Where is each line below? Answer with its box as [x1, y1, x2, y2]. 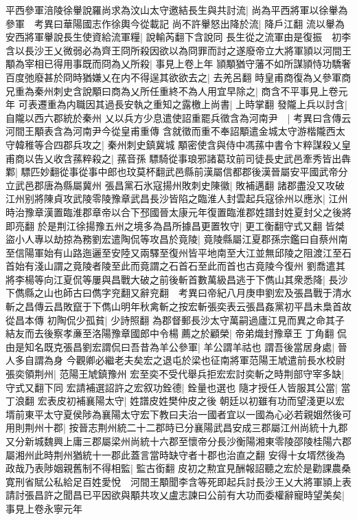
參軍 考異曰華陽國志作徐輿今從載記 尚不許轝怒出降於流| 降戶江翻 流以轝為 [5, 16, 345, 30]
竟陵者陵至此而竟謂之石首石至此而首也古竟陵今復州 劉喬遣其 [72, 259, 345, 273]
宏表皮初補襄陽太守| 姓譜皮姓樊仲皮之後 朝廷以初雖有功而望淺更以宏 [37, 393, 345, 408]
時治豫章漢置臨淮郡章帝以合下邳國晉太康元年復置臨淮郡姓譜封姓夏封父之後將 [5, 204, 352, 219]
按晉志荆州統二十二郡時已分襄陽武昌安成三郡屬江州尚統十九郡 [69, 420, 348, 435]
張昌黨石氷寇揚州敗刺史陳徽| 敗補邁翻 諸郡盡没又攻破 [104, 177, 345, 192]
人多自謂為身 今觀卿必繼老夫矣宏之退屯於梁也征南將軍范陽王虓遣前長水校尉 [5, 353, 345, 367]
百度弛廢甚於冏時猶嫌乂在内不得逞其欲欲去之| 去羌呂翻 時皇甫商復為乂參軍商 [5, 69, 352, 84]
